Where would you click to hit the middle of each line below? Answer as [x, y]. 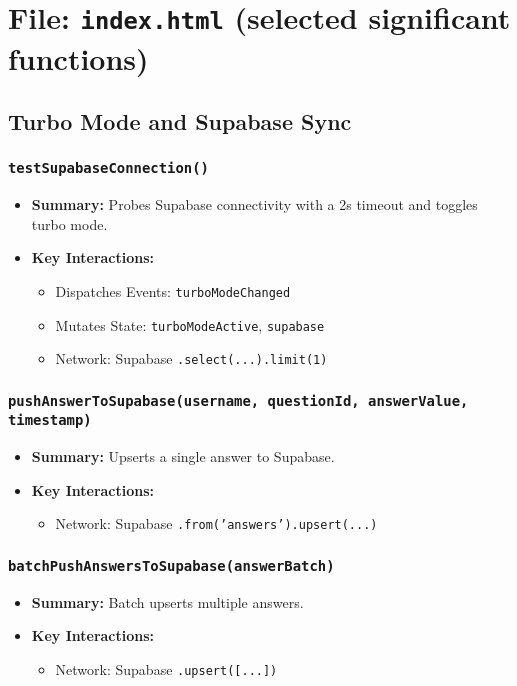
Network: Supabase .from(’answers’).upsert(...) [216, 523]
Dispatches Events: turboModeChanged [173, 291]
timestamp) [50, 420]
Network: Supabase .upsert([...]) [166, 669]
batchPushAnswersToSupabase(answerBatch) [171, 566]
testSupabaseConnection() [108, 168]
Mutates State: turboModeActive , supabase [190, 324]
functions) [78, 57]
